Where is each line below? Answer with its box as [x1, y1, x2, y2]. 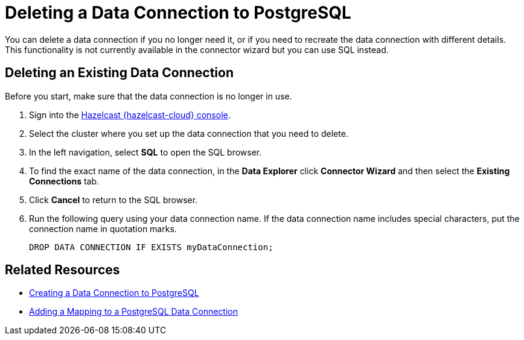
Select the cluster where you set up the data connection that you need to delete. [29, 128, 348, 139]
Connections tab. [29, 175, 100, 186]
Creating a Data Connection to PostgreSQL [29, 288, 199, 298]
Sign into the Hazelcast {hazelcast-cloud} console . [29, 109, 231, 120]
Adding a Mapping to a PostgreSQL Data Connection [29, 306, 238, 317]
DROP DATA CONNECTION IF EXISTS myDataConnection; [29, 242, 273, 252]
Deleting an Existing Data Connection [5, 65, 234, 81]
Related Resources [5, 262, 120, 278]
